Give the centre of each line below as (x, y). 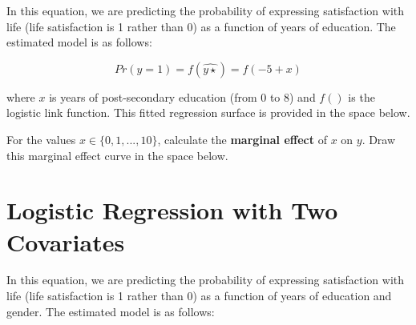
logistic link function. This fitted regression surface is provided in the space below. (208, 112)
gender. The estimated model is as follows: (111, 311)
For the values (41, 139)
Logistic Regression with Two (172, 210)
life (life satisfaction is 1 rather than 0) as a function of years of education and (199, 296)
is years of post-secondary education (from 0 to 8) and (182, 96)
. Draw (379, 139)
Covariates (66, 241)
